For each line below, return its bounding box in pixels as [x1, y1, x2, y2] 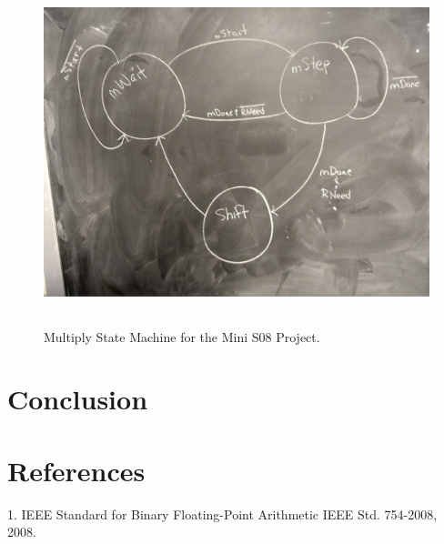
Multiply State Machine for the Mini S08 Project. [44, 327, 320, 346]
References [7, 451, 146, 489]
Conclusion [7, 380, 148, 418]
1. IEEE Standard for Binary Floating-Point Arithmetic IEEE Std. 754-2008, [7, 504, 438, 523]
